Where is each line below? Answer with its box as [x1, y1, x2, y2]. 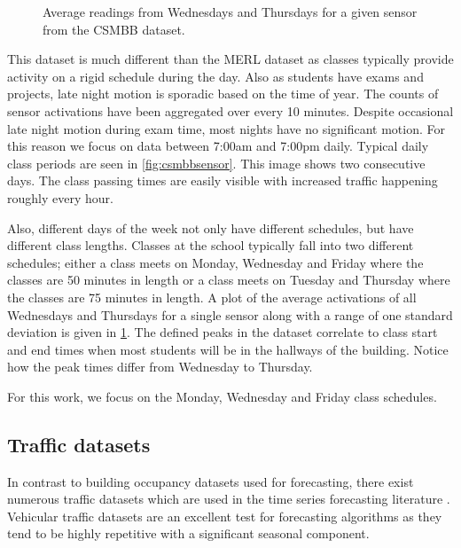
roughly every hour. [7, 188, 113, 207]
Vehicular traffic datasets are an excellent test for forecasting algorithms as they [7, 506, 442, 525]
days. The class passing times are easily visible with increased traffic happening [7, 171, 438, 190]
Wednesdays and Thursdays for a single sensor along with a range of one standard [7, 305, 453, 324]
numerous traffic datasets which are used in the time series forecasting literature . [7, 489, 450, 508]
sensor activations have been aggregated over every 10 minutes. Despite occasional [7, 101, 454, 120]
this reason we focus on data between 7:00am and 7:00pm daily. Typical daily [7, 137, 429, 155]
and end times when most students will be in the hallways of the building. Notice [7, 340, 449, 358]
